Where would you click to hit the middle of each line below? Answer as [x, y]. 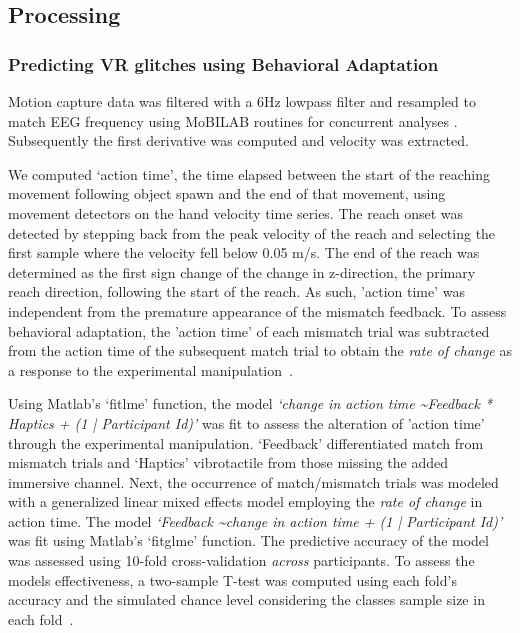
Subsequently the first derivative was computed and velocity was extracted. [238, 140]
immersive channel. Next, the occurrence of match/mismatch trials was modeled [253, 481]
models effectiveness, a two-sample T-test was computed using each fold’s [232, 579]
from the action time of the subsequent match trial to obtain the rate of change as [260, 350]
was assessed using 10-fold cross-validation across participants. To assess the [241, 560]
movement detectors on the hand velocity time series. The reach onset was [236, 212]
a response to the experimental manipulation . [150, 369]
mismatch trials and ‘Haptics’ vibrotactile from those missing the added [228, 462]
